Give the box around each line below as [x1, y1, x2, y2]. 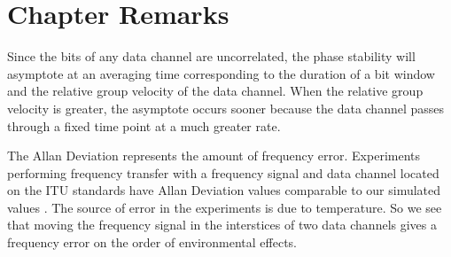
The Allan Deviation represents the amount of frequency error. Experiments [7, 146, 421, 165]
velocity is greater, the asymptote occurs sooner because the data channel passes [7, 98, 445, 117]
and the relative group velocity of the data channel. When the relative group [7, 82, 424, 100]
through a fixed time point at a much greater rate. [7, 116, 281, 135]
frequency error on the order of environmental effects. [7, 233, 298, 252]
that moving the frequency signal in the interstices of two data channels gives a [7, 215, 437, 234]
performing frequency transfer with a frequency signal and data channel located [7, 163, 439, 182]
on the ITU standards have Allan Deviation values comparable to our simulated [7, 181, 441, 199]
